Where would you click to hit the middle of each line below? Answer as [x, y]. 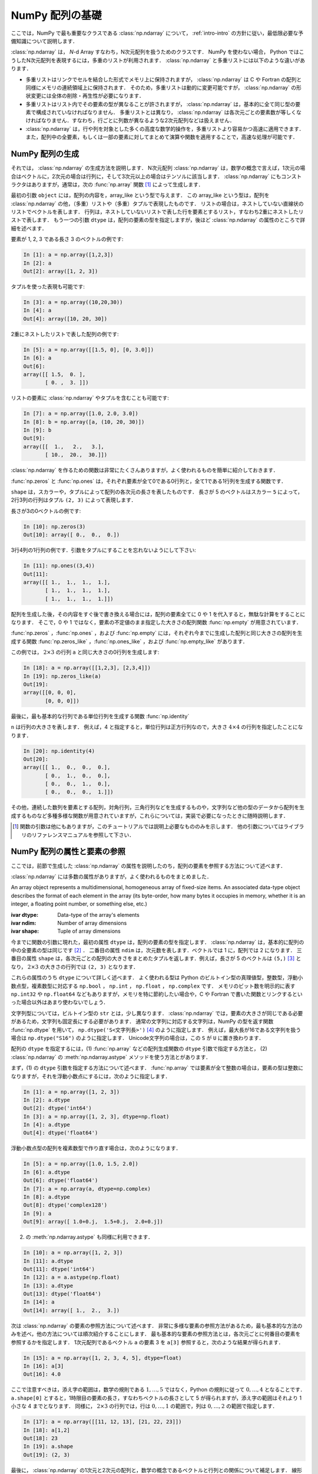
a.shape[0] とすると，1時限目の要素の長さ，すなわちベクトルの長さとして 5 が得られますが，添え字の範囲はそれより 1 [156, 1398]
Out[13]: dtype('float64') [62, 1294]
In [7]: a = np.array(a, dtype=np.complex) [87, 1189]
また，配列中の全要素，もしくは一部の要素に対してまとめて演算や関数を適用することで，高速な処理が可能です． [162, 137]
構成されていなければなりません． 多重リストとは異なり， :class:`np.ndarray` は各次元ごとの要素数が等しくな [168, 113]
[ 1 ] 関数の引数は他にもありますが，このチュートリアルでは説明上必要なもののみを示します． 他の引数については [148, 827]
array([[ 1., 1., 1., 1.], [67, 582]
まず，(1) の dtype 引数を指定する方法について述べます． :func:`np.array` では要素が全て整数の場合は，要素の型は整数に [157, 1068]
